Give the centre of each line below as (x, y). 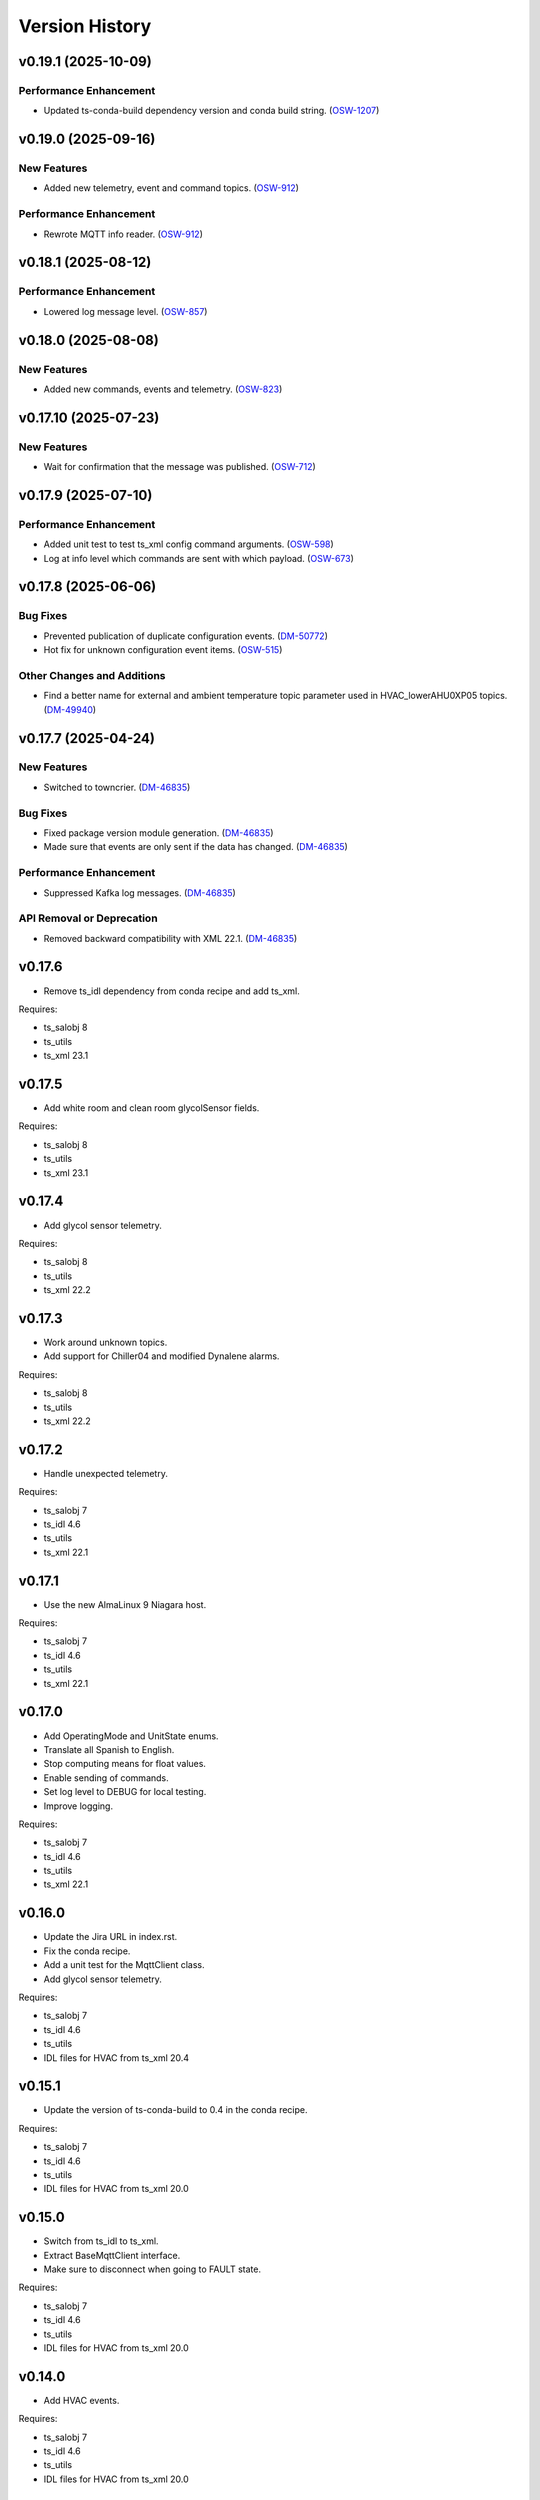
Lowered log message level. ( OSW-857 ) (125, 311)
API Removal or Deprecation (88, 918)
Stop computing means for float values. (125, 1764)
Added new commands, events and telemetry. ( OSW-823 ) (163, 389)
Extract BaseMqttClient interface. (112, 2255)
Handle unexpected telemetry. (106, 1473)
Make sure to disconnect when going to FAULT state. (152, 2269)
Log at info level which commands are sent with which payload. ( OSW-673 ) (199, 558)
